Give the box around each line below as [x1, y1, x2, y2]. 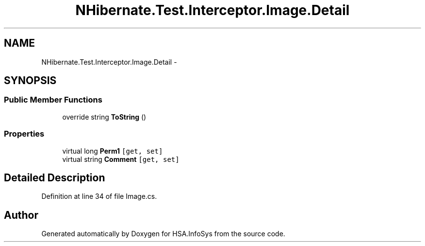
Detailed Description [4, 171, 105, 184]
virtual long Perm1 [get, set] [62, 146, 163, 155]
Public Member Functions [4, 95, 102, 105]
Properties [4, 129, 45, 139]
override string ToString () [62, 112, 147, 121]
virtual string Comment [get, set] [62, 155, 180, 163]
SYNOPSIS [4, 74, 57, 87]
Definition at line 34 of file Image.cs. [41, 192, 157, 201]
